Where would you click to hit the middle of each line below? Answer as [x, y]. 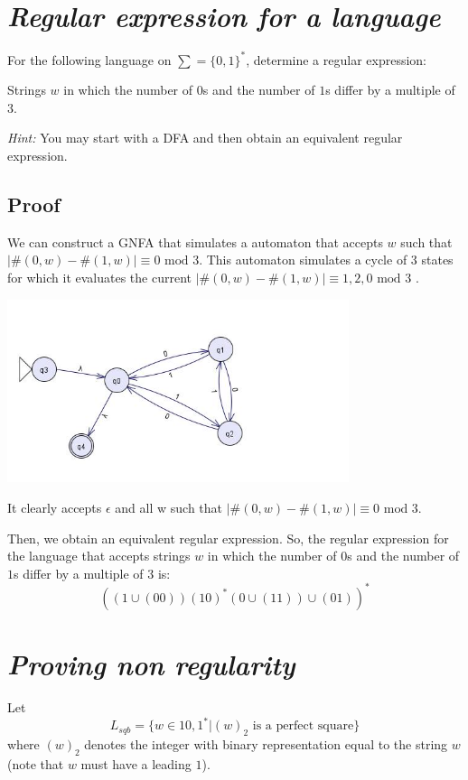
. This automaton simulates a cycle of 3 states [326, 260]
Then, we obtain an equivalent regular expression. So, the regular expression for [228, 538]
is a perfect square [303, 726]
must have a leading [136, 763]
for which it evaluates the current [99, 277]
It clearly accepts [55, 508]
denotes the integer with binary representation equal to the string [266, 743]
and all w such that [169, 508]
